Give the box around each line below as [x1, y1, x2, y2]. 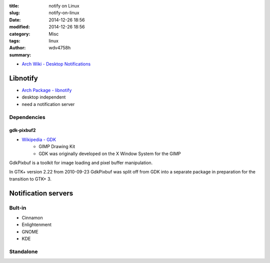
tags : [9, 37, 20, 43]
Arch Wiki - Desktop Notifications [21, 61, 91, 67]
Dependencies [9, 113, 46, 120]
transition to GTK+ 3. [9, 175, 52, 182]
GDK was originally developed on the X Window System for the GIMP [38, 150, 181, 156]
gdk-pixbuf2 [9, 127, 36, 133]
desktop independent [21, 94, 66, 100]
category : [9, 30, 30, 37]
